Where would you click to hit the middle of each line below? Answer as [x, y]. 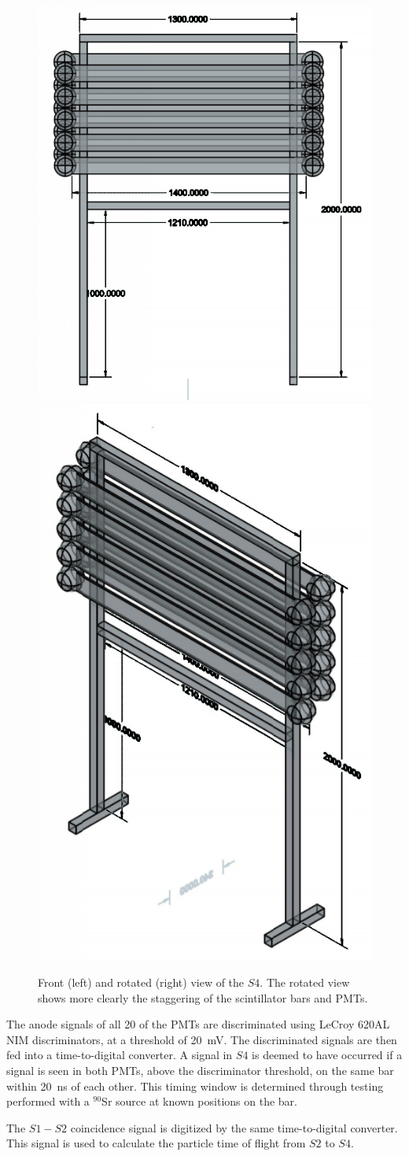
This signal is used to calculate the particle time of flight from [156, 1143]
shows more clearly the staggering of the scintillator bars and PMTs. [203, 997]
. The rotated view [305, 982]
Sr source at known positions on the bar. [199, 1101]
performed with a [48, 1101]
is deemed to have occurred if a [327, 1055]
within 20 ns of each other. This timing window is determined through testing [195, 1086]
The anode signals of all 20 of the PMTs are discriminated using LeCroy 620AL [198, 1024]
